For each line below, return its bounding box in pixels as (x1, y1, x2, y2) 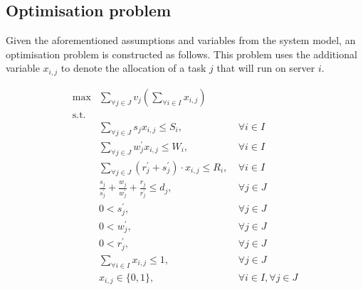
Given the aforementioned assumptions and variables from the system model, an (6, 33, 356, 48)
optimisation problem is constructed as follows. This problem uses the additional (6, 46, 357, 61)
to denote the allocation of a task (60, 60, 206, 75)
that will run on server (216, 60, 315, 75)
